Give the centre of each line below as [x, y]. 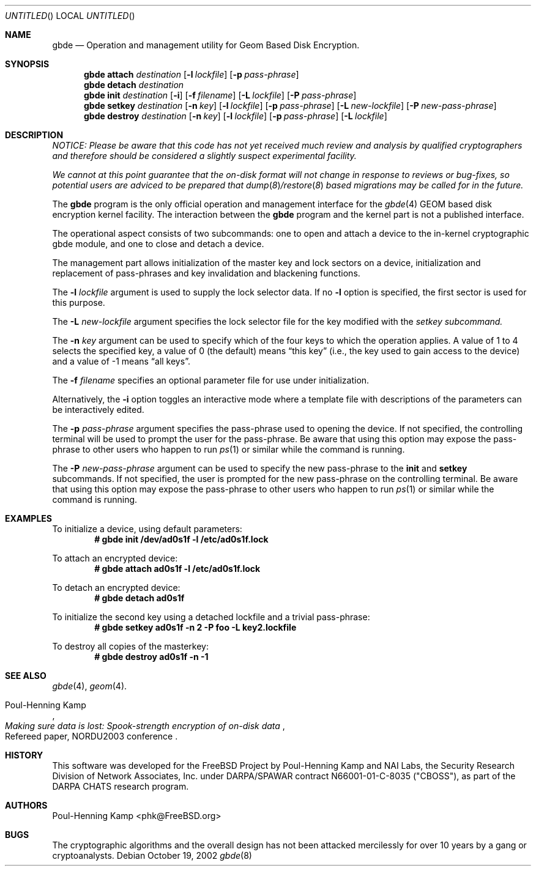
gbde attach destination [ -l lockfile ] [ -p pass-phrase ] [192, 74]
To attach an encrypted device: [115, 558]
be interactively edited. [98, 410]
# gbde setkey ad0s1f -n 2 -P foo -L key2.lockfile [195, 627]
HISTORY [24, 755]
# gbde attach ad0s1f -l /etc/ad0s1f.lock [177, 569]
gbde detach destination [134, 85]
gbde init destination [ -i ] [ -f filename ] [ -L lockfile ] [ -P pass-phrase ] [220, 95]
